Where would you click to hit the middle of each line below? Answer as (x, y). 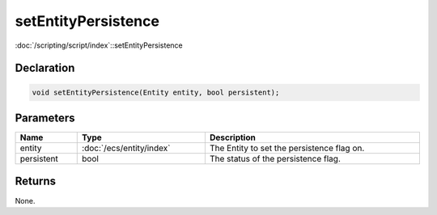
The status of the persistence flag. (275, 159)
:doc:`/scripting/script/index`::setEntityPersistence (99, 45)
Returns (36, 181)
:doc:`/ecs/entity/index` (126, 148)
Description (233, 137)
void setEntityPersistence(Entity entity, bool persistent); (156, 92)
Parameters (45, 118)
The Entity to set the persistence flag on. (287, 148)
